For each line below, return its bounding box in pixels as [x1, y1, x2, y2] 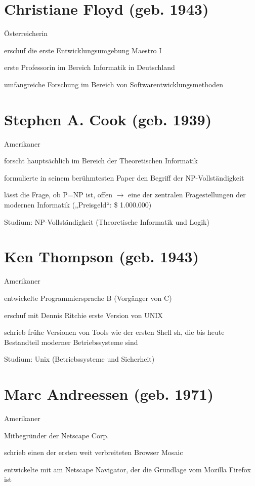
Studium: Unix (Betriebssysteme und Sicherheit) [4, 354, 155, 364]
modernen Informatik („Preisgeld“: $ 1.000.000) [4, 199, 152, 210]
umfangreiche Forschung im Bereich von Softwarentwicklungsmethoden [4, 79, 224, 89]
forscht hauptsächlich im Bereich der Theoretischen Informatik [4, 155, 198, 166]
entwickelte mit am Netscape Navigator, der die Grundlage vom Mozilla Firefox [4, 464, 251, 474]
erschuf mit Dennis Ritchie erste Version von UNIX [4, 309, 163, 320]
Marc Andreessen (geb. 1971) [4, 384, 214, 404]
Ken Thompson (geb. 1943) [4, 246, 199, 267]
